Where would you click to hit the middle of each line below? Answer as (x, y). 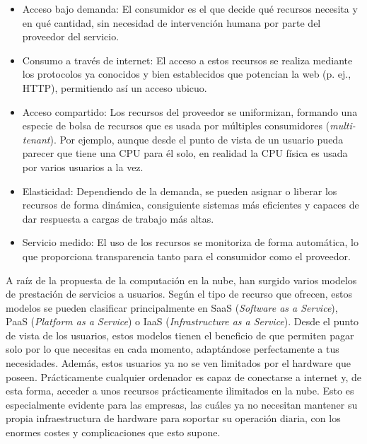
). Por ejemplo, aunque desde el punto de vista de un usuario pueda (197, 139)
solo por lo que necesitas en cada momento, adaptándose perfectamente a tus (173, 349)
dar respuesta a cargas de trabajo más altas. (118, 218)
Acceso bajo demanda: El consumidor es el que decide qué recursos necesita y (190, 8)
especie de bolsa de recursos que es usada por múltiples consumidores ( (176, 125)
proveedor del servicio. (71, 36)
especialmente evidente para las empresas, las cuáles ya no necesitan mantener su (182, 404)
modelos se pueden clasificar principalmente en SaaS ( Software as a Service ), (172, 307)
